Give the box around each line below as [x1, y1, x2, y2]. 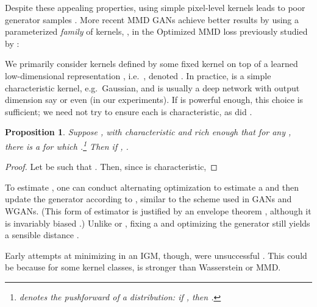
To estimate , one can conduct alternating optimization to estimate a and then [5, 180, 299, 193]
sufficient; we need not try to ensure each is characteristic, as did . [5, 105, 252, 118]
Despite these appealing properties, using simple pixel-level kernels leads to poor [5, 1, 305, 13]
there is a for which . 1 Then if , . [5, 138, 129, 152]
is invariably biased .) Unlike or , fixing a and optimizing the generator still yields [5, 216, 310, 229]
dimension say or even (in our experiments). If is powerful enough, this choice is [5, 93, 304, 106]
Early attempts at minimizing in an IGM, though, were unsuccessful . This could [5, 249, 307, 261]
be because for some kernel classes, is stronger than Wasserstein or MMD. [5, 261, 281, 273]
